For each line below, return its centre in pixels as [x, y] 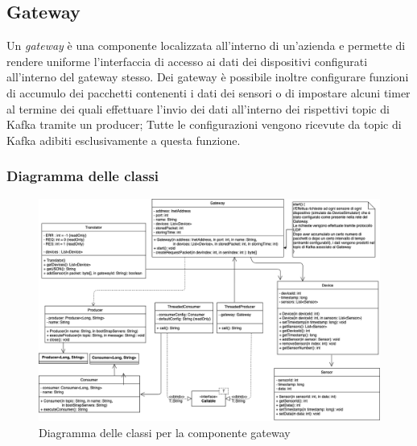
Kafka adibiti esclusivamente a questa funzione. [124, 140]
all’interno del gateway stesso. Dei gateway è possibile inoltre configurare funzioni [208, 77]
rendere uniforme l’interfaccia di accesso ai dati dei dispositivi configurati [187, 61]
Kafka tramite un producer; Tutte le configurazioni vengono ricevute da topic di [204, 124]
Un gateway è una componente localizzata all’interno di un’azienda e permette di [206, 45]
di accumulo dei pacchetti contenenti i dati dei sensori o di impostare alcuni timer [208, 92]
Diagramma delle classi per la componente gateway [165, 432]
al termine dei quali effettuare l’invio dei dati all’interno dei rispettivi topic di [198, 108]
